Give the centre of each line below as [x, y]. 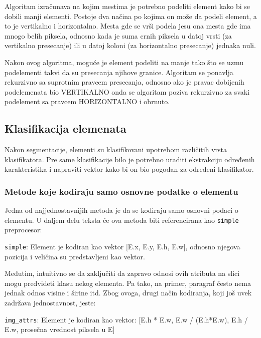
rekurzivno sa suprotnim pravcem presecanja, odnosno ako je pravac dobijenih [124, 82]
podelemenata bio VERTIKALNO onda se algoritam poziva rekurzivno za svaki [127, 91]
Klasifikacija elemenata [66, 128]
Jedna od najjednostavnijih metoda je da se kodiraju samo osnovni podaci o [121, 210]
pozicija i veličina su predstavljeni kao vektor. [75, 256]
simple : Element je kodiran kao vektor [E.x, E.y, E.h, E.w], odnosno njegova [122, 246]
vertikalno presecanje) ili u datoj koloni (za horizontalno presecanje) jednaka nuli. [130, 45]
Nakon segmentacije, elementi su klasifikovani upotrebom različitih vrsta [116, 149]
